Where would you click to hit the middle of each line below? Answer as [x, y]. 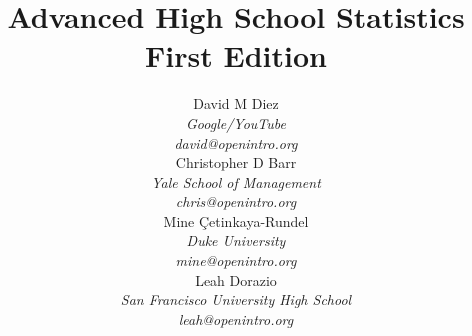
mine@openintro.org [236, 260]
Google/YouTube [236, 122]
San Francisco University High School [236, 299]
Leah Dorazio [236, 279]
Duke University [236, 240]
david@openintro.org [236, 142]
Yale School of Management [236, 181]
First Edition [236, 55]
